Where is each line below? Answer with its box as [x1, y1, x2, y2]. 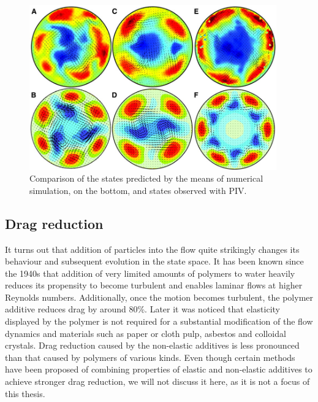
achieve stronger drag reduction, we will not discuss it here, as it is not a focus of [5, 375, 310, 388]
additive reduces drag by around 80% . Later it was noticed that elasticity [5, 303, 280, 315]
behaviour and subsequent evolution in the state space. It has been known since [5, 255, 304, 268]
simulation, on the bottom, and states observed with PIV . [29, 184, 247, 196]
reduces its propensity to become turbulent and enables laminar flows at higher [5, 279, 303, 292]
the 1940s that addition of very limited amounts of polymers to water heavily [5, 266, 295, 279]
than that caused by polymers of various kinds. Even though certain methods [5, 350, 295, 363]
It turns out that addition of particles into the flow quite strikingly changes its [5, 242, 300, 255]
